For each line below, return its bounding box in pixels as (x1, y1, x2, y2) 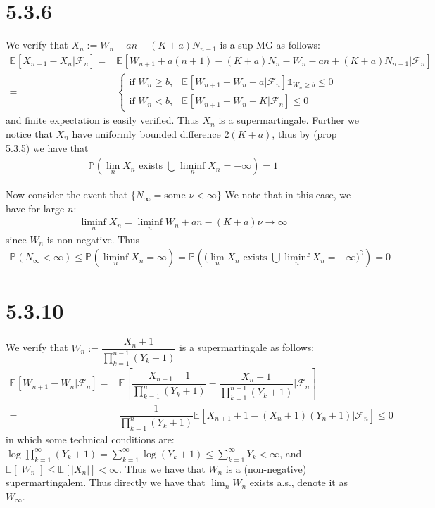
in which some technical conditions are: (6, 432, 175, 447)
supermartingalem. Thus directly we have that (6, 475, 206, 490)
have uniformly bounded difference (72, 126, 221, 141)
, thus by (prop (272, 126, 337, 141)
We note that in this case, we (225, 187, 351, 202)
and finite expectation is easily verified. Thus (6, 113, 199, 127)
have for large (6, 201, 65, 215)
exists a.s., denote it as (249, 475, 348, 490)
